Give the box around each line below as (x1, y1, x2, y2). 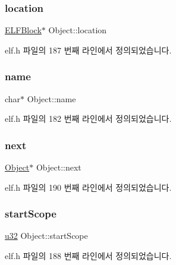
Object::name (27, 92, 76, 105)
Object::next (36, 161, 81, 173)
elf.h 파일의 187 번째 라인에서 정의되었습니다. (5, 43, 172, 56)
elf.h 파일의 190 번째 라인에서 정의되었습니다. (5, 181, 172, 193)
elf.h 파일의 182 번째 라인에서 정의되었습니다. (5, 112, 172, 125)
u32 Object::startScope (5, 229, 88, 242)
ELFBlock (5, 24, 42, 36)
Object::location (48, 24, 107, 36)
